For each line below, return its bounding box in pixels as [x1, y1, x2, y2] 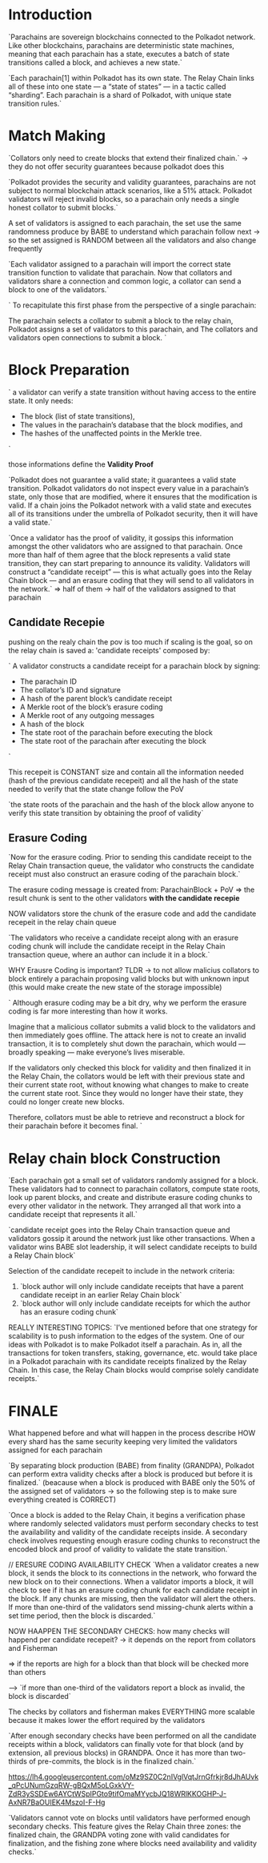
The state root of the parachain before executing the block [19, 727, 214, 737]
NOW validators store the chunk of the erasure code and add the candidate [8, 909, 257, 918]
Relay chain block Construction [8, 1149, 222, 1167]
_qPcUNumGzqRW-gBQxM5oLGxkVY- [8, 1781, 134, 1790]
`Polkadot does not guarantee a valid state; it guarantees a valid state [8, 475, 237, 484]
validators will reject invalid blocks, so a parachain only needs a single [8, 194, 240, 203]
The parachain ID [19, 677, 78, 686]
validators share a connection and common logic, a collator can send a [8, 276, 242, 286]
